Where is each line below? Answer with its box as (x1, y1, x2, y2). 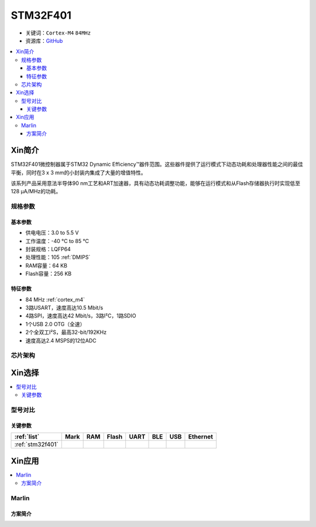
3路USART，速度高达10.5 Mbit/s (25, 304, 104, 311)
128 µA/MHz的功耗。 (11, 188, 61, 195)
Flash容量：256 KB (25, 270, 72, 278)
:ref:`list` (14, 433, 40, 441)
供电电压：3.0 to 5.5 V (25, 229, 79, 237)
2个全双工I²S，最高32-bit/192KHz (25, 328, 107, 336)
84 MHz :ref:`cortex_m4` (25, 296, 85, 303)
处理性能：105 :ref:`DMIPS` (25, 254, 91, 261)
